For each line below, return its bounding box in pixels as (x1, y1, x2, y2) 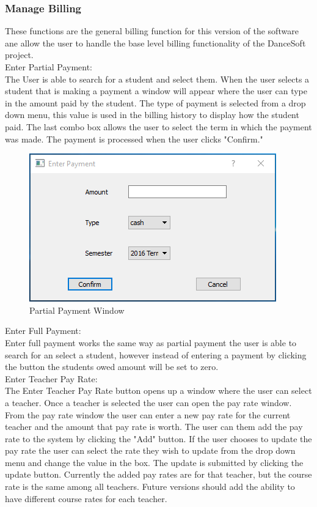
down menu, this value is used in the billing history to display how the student (5, 108, 299, 121)
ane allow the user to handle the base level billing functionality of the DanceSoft (5, 36, 306, 49)
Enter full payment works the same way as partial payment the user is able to (5, 336, 297, 349)
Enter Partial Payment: (5, 61, 93, 73)
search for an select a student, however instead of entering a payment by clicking (5, 348, 307, 361)
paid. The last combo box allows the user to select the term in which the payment (5, 120, 312, 133)
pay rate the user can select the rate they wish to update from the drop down (5, 444, 296, 457)
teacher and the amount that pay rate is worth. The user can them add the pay (5, 420, 303, 433)
